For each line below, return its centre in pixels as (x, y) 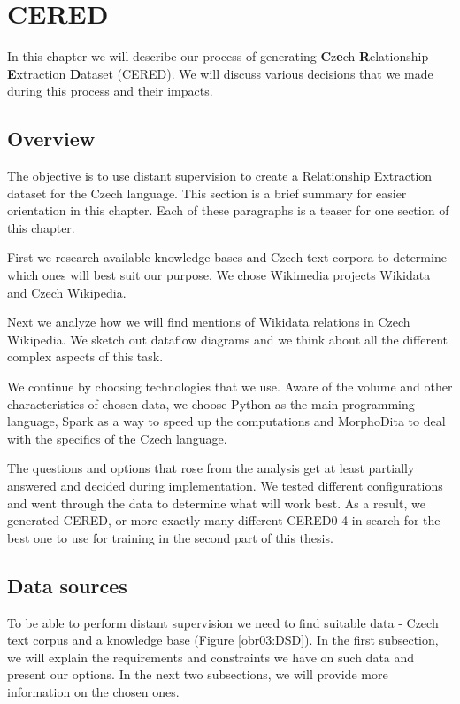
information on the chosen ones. (93, 691)
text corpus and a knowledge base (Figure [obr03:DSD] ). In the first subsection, (223, 640)
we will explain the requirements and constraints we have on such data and (211, 657)
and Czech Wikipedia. (67, 292)
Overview (51, 139)
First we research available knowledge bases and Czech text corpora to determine (227, 257)
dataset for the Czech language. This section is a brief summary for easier (207, 193)
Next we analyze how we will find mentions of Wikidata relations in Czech (209, 322)
